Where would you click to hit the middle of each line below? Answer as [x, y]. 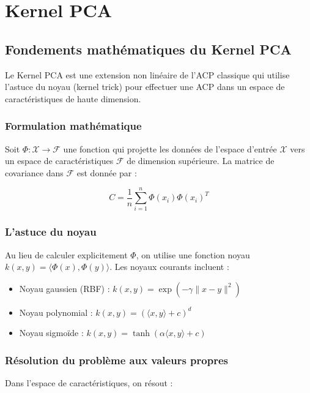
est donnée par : [107, 172]
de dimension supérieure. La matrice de [201, 161]
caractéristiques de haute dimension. [73, 98]
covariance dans [34, 172]
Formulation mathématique [73, 126]
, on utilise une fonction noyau [193, 254]
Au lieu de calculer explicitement [66, 254]
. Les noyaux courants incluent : [169, 267]
